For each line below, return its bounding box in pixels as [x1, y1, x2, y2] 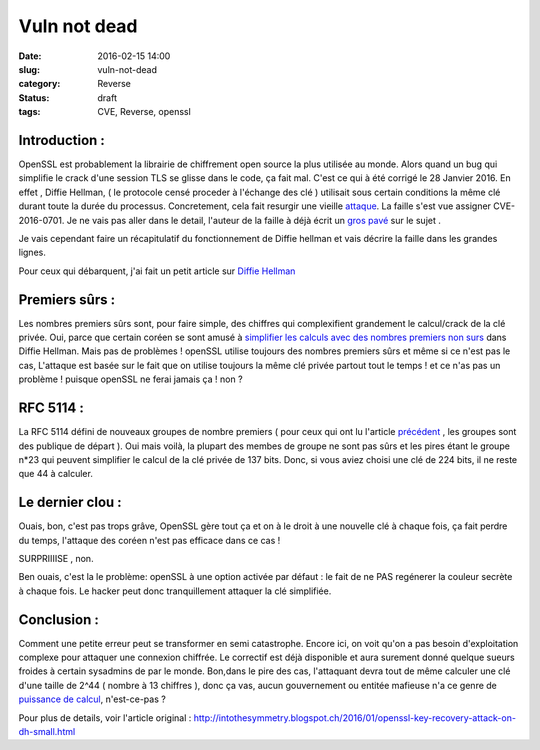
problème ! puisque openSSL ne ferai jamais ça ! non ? [18, 373, 244, 385]
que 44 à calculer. [18, 468, 94, 480]
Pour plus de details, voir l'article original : [18, 711, 192, 724]
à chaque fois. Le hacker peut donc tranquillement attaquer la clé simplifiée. [18, 585, 332, 597]
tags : [18, 106, 41, 118]
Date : [18, 50, 42, 62]
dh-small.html [18, 726, 76, 738]
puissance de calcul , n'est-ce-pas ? [18, 693, 167, 705]
